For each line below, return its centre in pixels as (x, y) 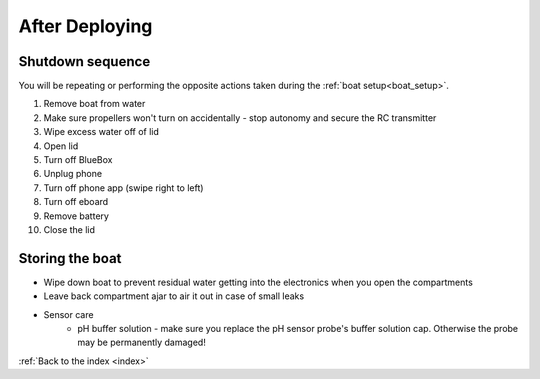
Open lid (61, 146)
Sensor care (68, 314)
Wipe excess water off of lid (101, 132)
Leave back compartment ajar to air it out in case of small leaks (174, 296)
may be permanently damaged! (142, 342)
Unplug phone (73, 174)
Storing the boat (70, 258)
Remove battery (76, 216)
